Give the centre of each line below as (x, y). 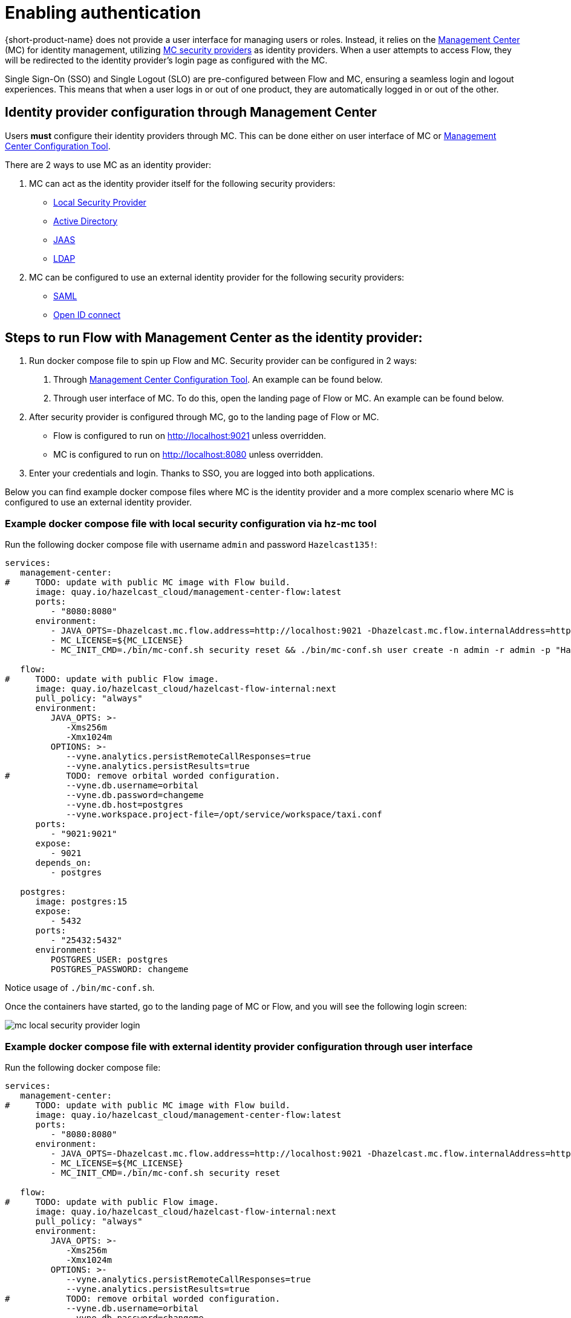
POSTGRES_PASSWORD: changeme (119, 969)
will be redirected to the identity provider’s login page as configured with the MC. (166, 60)
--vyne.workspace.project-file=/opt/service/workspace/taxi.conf (224, 815)
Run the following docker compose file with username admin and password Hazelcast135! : (191, 545)
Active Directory (86, 221)
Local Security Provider (100, 202)
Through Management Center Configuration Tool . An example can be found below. (218, 380)
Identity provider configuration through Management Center (191, 112)
